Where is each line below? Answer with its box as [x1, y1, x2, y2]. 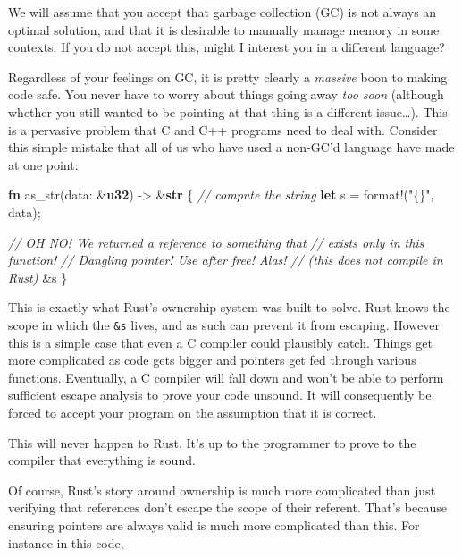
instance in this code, [8, 533, 124, 552]
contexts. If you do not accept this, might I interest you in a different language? [8, 38, 445, 56]
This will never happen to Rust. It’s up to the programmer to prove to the [8, 433, 416, 452]
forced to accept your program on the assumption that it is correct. [8, 402, 377, 421]
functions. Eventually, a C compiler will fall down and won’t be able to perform [8, 368, 444, 386]
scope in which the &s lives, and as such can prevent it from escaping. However [8, 315, 441, 334]
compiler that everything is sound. [8, 451, 196, 469]
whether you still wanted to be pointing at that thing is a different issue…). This [8, 102, 448, 121]
